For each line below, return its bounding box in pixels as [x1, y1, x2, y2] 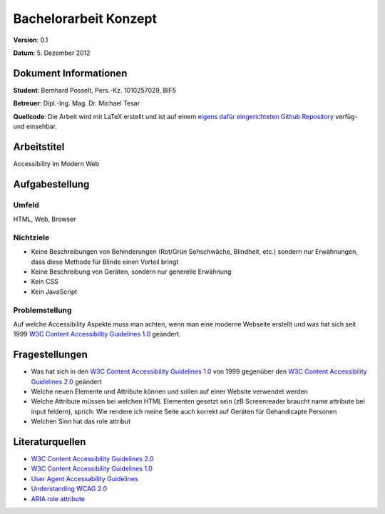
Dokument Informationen [13, 67, 128, 79]
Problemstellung [13, 305, 72, 315]
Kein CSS [31, 277, 58, 286]
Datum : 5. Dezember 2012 [13, 48, 91, 57]
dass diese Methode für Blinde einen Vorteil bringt [31, 257, 179, 266]
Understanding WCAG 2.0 [31, 485, 107, 493]
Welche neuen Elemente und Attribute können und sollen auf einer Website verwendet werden [31, 387, 308, 396]
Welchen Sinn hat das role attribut [31, 417, 131, 426]
